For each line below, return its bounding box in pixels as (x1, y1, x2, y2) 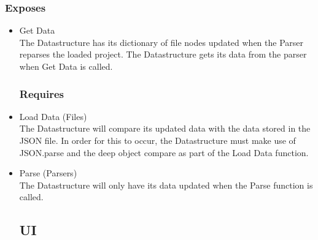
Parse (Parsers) (19, 167, 77, 179)
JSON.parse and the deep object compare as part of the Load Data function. (19, 146, 309, 159)
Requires (19, 86, 64, 101)
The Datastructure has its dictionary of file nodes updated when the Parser (19, 36, 304, 48)
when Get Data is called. (19, 60, 113, 72)
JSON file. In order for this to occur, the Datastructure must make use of (19, 134, 296, 146)
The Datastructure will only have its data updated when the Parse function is (19, 178, 313, 191)
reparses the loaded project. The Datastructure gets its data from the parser (19, 48, 307, 61)
